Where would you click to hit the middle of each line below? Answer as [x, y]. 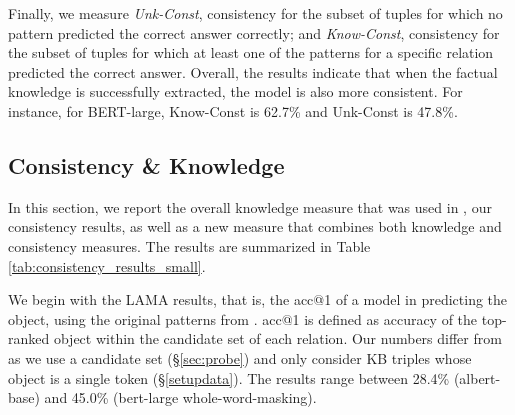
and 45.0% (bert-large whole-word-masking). [180, 397]
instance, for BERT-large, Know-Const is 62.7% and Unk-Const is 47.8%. [233, 110]
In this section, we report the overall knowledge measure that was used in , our [250, 206]
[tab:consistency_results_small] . [107, 265]
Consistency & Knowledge [146, 164]
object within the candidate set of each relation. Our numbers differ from [277, 338]
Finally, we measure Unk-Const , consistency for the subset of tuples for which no [255, 13]
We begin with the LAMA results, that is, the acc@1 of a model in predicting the [258, 299]
